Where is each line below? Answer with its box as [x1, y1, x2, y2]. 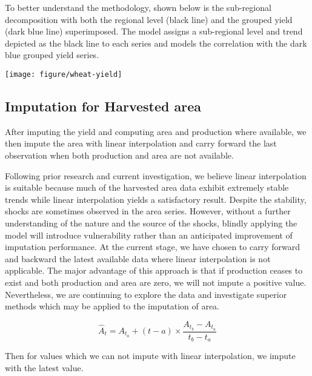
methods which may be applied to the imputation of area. [5, 300, 220, 312]
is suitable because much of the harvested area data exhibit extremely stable [5, 181, 289, 194]
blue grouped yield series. [5, 48, 99, 61]
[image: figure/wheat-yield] [5, 70, 122, 79]
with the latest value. [5, 361, 84, 374]
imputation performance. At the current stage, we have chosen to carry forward [5, 240, 300, 253]
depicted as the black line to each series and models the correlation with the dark [5, 36, 307, 49]
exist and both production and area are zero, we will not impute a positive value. [5, 275, 307, 288]
